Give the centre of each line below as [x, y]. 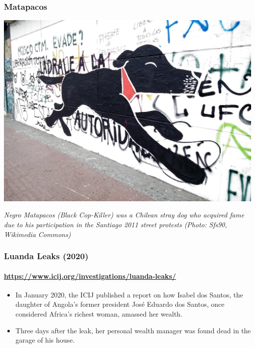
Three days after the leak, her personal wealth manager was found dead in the [133, 330]
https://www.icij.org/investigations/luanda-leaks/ [90, 276]
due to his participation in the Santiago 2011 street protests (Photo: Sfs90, [115, 225]
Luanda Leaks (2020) [46, 256]
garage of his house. [45, 340]
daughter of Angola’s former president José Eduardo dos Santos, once [120, 304]
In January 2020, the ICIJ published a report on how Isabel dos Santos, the [129, 294]
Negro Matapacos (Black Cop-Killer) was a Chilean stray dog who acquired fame [124, 215]
